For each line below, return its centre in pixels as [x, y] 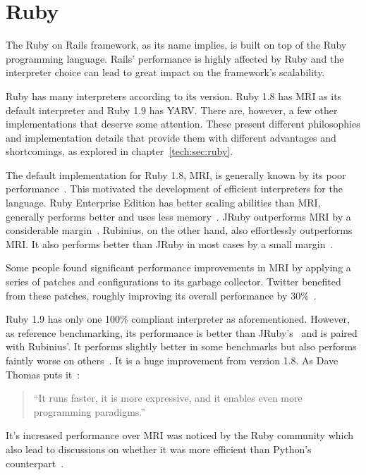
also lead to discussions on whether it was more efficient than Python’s [159, 449]
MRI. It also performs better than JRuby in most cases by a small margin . [170, 243]
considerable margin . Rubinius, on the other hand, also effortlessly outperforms [179, 230]
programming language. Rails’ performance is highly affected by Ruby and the [175, 58]
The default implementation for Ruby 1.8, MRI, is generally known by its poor [176, 174]
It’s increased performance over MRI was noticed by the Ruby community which [180, 435]
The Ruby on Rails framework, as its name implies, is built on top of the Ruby [176, 45]
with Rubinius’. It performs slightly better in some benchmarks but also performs [181, 346]
